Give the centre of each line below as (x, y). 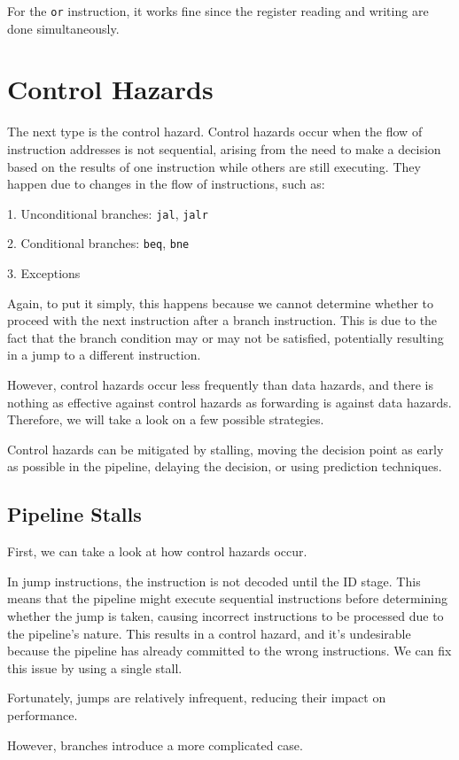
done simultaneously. (63, 28)
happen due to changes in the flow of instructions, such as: (166, 184)
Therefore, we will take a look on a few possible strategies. (166, 419)
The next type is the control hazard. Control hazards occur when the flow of (215, 132)
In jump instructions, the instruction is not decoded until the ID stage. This (214, 581)
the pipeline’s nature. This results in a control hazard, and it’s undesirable (209, 633)
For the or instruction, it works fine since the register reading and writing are (218, 11)
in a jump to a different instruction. (104, 355)
